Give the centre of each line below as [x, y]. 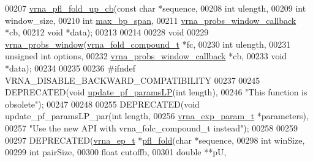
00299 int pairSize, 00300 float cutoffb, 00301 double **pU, [116, 152]
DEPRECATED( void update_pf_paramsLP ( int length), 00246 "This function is [156, 92]
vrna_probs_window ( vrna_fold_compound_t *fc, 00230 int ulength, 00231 [148, 44]
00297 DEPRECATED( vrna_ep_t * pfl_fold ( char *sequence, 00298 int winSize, [155, 140]
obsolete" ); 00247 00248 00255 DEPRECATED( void [102, 104]
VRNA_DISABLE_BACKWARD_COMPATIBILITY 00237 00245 [133, 80]
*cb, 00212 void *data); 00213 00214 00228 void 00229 [107, 32]
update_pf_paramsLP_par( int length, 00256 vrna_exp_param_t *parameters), [157, 116]
